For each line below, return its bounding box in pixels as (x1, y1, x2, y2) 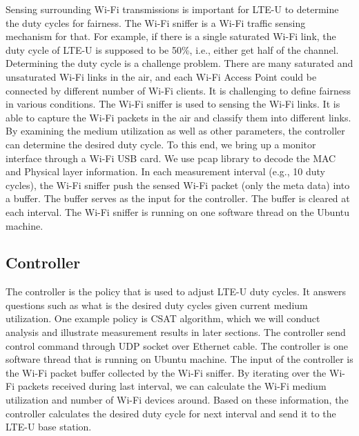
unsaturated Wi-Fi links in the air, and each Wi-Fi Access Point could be (6, 69, 317, 83)
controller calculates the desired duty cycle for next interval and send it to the (6, 406, 336, 420)
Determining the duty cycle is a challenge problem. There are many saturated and (6, 56, 353, 70)
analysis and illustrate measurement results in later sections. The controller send (6, 325, 346, 339)
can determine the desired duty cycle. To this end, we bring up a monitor (6, 137, 316, 151)
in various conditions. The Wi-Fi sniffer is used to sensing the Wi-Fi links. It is (6, 97, 340, 111)
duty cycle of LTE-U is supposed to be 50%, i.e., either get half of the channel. (6, 42, 339, 57)
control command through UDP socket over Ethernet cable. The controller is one (6, 338, 349, 353)
